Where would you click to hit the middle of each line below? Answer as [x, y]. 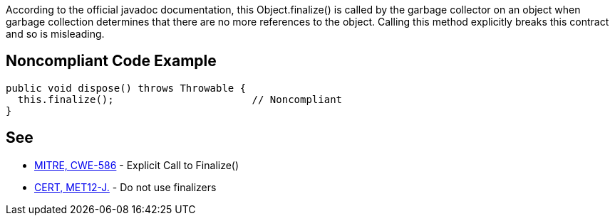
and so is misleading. [55, 34]
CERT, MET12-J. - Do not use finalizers [125, 187]
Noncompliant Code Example [111, 61]
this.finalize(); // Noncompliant [180, 99]
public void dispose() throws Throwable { [126, 88]
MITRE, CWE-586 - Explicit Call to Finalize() [137, 165]
